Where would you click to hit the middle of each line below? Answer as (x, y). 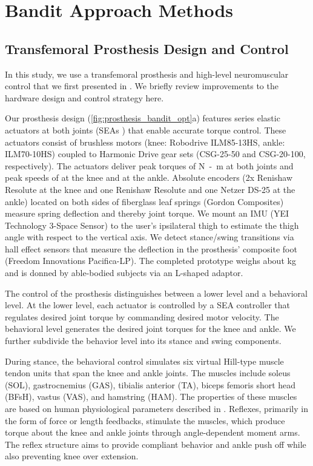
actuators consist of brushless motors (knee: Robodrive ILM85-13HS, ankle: (145, 142)
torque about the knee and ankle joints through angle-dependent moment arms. (153, 432)
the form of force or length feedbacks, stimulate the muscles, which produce (145, 420)
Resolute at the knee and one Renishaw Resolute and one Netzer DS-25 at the (150, 189)
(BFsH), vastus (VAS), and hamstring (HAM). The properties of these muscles (151, 397)
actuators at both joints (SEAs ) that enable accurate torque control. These (146, 130)
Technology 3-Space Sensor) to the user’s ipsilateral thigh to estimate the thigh (152, 225)
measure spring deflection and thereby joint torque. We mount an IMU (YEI (147, 213)
